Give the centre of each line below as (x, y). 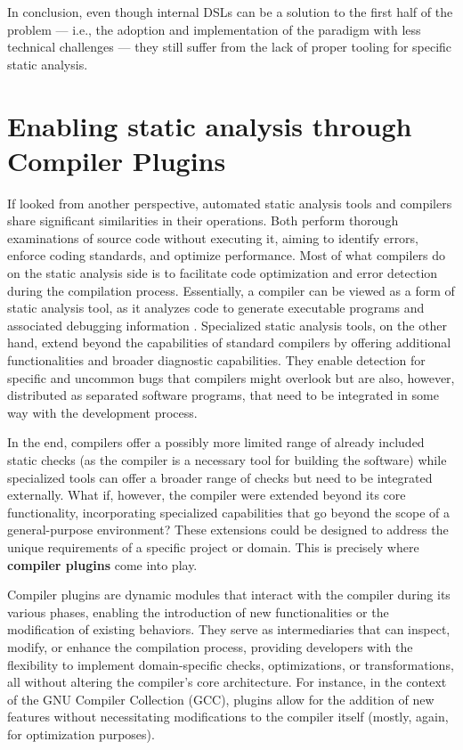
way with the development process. (102, 412)
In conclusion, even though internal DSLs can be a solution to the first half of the (230, 12)
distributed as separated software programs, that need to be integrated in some (223, 395)
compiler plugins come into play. (102, 564)
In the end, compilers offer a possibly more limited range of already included (216, 442)
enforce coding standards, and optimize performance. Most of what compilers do (227, 255)
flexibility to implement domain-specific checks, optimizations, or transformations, (231, 664)
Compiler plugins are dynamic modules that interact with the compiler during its (229, 595)
